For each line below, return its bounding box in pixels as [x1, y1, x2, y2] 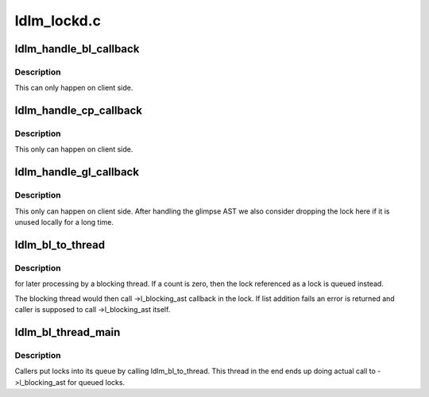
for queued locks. [67, 377, 126, 387]
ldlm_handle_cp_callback [14, 104, 143, 118]
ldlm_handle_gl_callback [14, 165, 139, 179]
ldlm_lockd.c [14, 12, 101, 29]
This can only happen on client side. [14, 83, 133, 93]
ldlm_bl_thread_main [14, 326, 121, 339]
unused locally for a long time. [14, 218, 114, 227]
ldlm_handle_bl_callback [14, 42, 140, 56]
